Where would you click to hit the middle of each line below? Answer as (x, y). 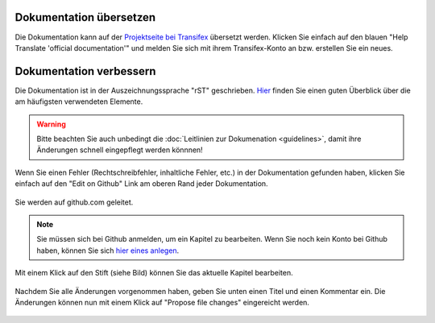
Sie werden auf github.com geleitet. (74, 202)
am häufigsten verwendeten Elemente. (79, 101)
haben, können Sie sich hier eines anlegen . (108, 251)
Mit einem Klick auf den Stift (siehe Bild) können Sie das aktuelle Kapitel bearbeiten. (154, 273)
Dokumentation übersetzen (85, 17)
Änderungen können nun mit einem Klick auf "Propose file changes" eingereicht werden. (162, 302)
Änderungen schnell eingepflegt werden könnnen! (120, 150)
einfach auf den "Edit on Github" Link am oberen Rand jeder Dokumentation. (142, 184)
